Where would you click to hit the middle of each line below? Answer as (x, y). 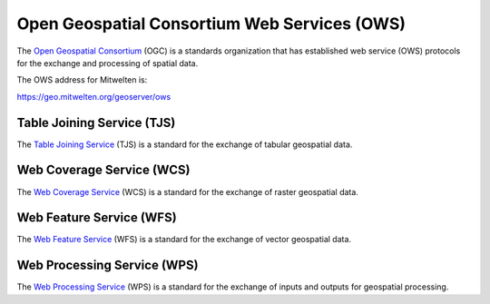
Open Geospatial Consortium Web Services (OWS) (211, 24)
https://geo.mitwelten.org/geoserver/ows (94, 96)
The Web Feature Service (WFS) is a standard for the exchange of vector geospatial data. (184, 240)
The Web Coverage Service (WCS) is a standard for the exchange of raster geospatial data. (187, 191)
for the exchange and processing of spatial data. (108, 63)
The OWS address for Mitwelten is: (82, 80)
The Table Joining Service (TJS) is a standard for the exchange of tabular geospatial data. (185, 144)
